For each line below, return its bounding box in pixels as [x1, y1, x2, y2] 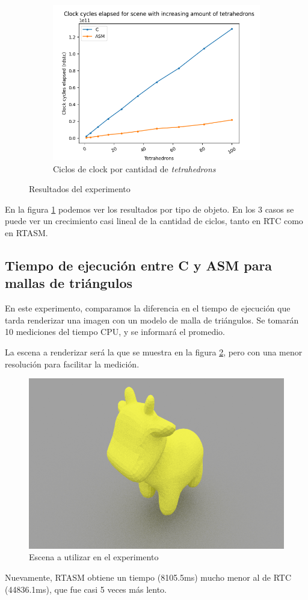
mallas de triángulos [5, 273, 133, 292]
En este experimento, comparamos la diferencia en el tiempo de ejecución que [5, 302, 291, 314]
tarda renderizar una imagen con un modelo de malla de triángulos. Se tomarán [5, 313, 299, 326]
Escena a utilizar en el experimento [29, 551, 159, 563]
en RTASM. [5, 226, 48, 239]
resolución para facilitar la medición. [5, 357, 140, 370]
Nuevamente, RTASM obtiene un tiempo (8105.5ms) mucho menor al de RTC [5, 570, 292, 583]
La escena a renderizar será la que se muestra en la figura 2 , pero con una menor [5, 345, 303, 358]
